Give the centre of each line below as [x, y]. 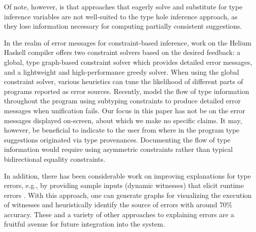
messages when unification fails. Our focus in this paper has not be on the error [125, 110]
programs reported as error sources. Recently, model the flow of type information [127, 91]
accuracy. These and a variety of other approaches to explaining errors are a [119, 214]
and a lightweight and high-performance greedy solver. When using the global [122, 71]
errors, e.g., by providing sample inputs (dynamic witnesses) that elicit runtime [124, 185]
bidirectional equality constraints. [55, 159]
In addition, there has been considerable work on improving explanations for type [128, 175]
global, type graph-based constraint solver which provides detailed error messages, [128, 62]
